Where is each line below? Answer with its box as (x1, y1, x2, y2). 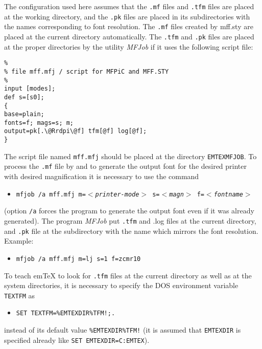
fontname (213, 190, 243, 198)
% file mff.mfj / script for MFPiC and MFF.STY (4, 68, 169, 75)
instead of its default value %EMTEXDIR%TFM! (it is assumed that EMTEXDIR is (4, 324, 241, 335)
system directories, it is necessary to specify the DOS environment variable (4, 280, 239, 291)
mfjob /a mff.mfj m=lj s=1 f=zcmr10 (16, 255, 141, 263)
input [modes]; (4, 85, 56, 93)
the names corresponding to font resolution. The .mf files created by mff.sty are (4, 21, 253, 32)
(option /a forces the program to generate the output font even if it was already (4, 205, 254, 216)
